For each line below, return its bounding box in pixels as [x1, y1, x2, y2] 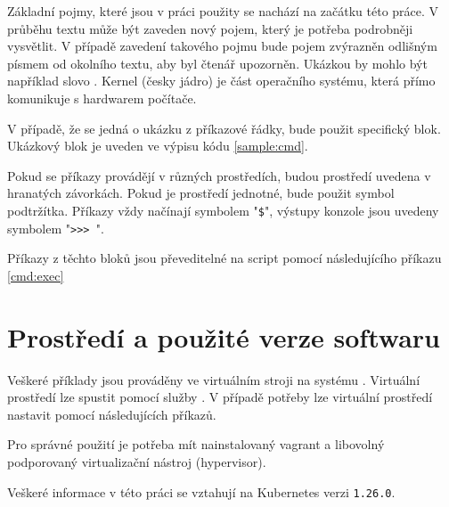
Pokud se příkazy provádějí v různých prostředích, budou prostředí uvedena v [7, 166, 431, 184]
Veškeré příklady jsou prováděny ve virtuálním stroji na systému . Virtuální [7, 370, 420, 388]
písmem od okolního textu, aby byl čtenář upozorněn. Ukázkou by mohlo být [7, 53, 428, 72]
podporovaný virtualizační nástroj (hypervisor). [7, 452, 266, 470]
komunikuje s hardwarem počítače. [7, 88, 197, 107]
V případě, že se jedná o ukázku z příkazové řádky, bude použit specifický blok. [7, 119, 441, 137]
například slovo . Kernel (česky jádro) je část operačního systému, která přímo [7, 71, 436, 90]
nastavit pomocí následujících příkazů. [7, 405, 216, 423]
